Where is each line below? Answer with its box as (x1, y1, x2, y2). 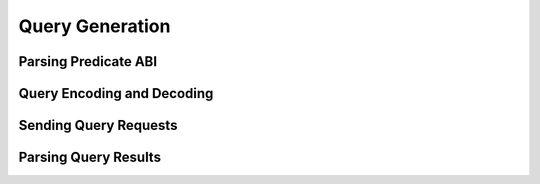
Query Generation (18, 15, 171, 37)
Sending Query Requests (18, 117, 178, 134)
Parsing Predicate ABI (18, 53, 158, 70)
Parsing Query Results (18, 149, 162, 166)
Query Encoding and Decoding (18, 85, 214, 102)
